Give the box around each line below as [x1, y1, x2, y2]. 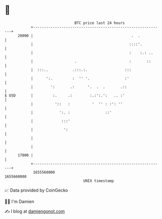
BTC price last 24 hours [74, 20, 125, 25]
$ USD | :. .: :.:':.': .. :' [4, 93, 125, 98]
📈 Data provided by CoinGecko [4, 187, 68, 193]
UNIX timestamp [83, 178, 114, 183]
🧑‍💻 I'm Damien [4, 199, 35, 204]
